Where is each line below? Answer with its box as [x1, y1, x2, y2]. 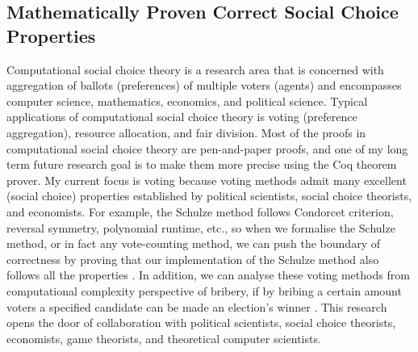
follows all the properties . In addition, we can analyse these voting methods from [6, 266, 410, 283]
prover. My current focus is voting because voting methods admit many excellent [6, 171, 407, 188]
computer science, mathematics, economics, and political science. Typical [6, 92, 368, 109]
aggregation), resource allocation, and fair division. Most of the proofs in [6, 124, 366, 140]
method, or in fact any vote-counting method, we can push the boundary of [6, 235, 380, 252]
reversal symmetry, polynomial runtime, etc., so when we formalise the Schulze [6, 219, 395, 236]
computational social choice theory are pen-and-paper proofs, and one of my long [6, 140, 408, 157]
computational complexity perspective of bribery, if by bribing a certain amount [6, 282, 402, 299]
